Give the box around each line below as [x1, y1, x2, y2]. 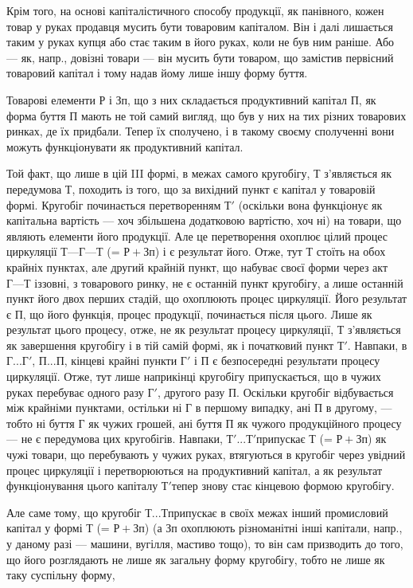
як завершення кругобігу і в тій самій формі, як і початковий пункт [6, 336, 334, 353]
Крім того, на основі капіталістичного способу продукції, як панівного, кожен [6, 2, 384, 18]
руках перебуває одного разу [6, 383, 144, 400]
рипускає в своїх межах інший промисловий [173, 504, 388, 520]
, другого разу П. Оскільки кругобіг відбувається [157, 383, 394, 400]
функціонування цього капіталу [6, 477, 158, 494]
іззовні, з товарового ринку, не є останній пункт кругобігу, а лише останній [34, 274, 403, 291]
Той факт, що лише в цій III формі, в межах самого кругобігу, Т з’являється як [6, 165, 392, 182]
